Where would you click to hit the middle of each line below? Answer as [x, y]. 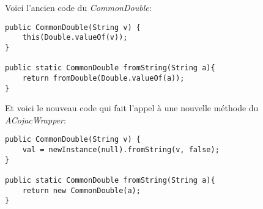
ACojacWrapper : [35, 119]
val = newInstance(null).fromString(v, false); [121, 150]
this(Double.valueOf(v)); [75, 38]
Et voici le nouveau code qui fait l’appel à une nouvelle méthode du [132, 108]
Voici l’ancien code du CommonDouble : [78, 7]
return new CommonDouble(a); [81, 190]
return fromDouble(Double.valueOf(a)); [103, 78]
